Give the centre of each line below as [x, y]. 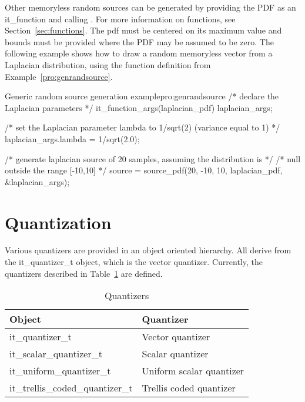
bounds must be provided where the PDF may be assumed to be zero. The [139, 41]
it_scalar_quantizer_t [56, 354]
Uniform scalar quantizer [193, 371]
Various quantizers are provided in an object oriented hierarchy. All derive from [148, 250]
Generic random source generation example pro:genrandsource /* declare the [142, 96]
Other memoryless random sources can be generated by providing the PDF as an [150, 7]
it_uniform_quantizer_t [60, 371]
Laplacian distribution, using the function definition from [108, 64]
